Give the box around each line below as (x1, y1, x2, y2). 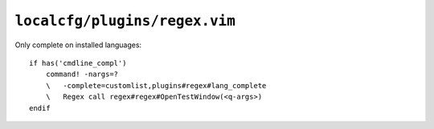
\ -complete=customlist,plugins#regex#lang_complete (45, 81, 267, 90)
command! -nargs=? (45, 70, 119, 79)
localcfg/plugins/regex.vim (14, 12, 236, 30)
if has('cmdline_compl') (29, 58, 127, 67)
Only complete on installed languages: (14, 40, 142, 50)
